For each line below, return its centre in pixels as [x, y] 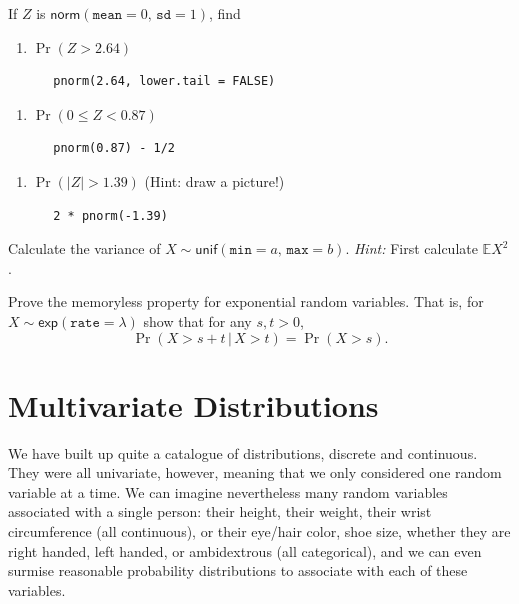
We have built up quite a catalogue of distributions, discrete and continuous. [243, 452]
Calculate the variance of [84, 248]
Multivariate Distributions [193, 404]
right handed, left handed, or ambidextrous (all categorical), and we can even [245, 550]
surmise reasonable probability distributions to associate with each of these [238, 570]
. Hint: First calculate [411, 248]
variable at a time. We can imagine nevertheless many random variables [228, 491]
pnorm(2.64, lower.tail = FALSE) [164, 81]
